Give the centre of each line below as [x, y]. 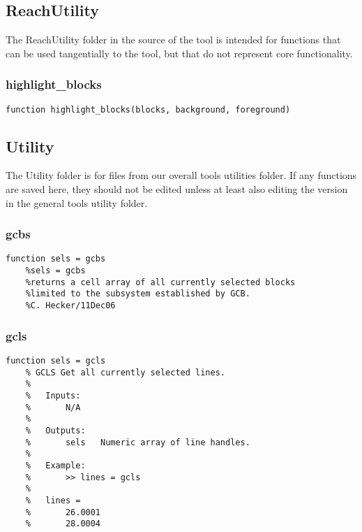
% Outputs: [55, 430]
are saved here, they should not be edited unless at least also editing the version [177, 189]
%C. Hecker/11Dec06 [70, 306]
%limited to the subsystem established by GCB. [138, 294]
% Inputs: [53, 395]
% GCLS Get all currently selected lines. [125, 372]
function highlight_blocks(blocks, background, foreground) [148, 109]
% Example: [55, 465]
